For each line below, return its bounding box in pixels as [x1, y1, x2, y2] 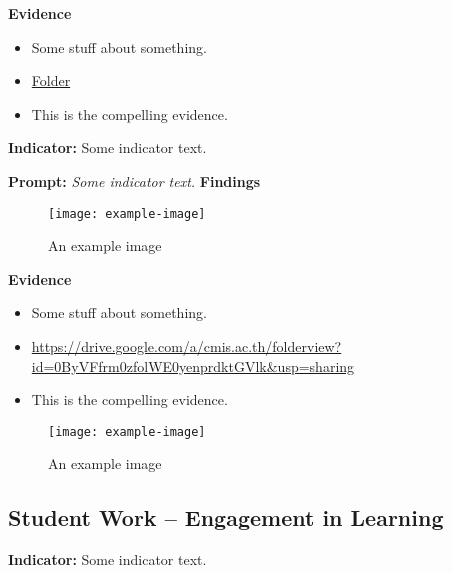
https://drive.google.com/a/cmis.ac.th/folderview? [31, 336, 342, 356]
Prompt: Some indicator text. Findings [8, 170, 261, 191]
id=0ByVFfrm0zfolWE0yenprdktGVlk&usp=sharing [31, 355, 355, 376]
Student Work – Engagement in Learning [8, 502, 444, 533]
